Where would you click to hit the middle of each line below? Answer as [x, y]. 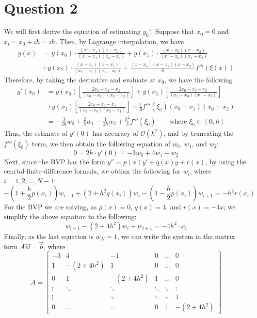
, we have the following [199, 79]
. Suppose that [173, 31]
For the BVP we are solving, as [50, 207]
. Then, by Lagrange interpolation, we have [120, 41]
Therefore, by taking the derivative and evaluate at [80, 79]
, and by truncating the [198, 133]
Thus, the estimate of [36, 133]
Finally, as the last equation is [49, 236]
